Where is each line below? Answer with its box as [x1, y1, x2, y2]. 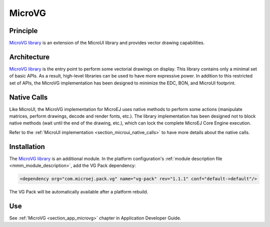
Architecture [9, 52, 50, 61]
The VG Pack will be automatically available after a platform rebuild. [9, 189, 148, 195]
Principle [9, 26, 38, 35]
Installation [9, 142, 45, 151]
